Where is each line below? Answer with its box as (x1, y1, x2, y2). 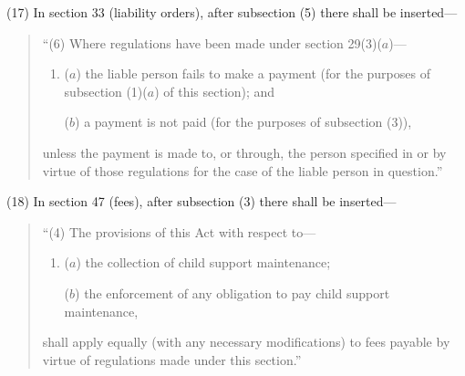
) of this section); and (154, 81, 275, 100)
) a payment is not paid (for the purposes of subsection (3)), (75, 112, 412, 131)
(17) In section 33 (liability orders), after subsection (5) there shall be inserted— (6, 3, 458, 21)
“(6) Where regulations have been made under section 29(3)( (42, 33, 382, 52)
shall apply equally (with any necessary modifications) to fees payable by (42, 332, 450, 351)
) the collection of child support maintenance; (76, 253, 331, 272)
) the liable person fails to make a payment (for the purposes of (76, 64, 430, 83)
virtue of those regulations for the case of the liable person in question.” (42, 161, 443, 180)
